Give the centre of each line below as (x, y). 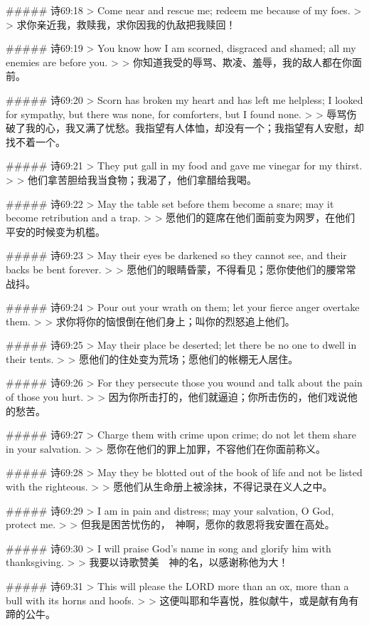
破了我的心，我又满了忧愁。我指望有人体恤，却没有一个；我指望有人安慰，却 (185, 128)
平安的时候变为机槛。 (55, 231)
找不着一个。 (36, 141)
